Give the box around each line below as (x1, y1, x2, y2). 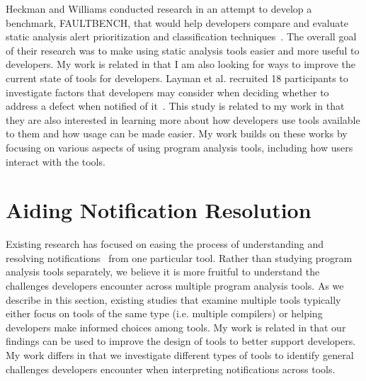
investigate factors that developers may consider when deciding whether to (6, 84, 329, 99)
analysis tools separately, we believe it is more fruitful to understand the (6, 264, 320, 279)
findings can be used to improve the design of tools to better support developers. (6, 334, 356, 348)
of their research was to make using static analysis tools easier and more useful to (6, 42, 360, 57)
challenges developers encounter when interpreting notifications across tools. (6, 361, 336, 376)
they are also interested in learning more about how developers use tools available (6, 112, 360, 127)
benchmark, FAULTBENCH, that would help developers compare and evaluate (6, 15, 348, 30)
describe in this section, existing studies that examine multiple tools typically (6, 292, 341, 307)
